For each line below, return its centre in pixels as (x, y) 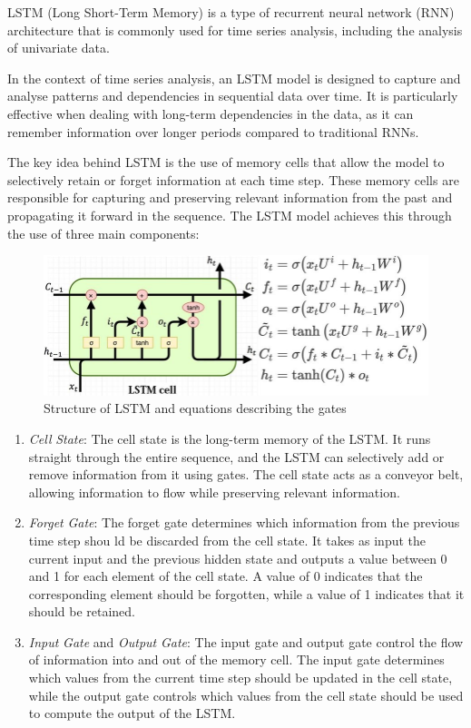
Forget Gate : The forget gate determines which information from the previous (244, 522)
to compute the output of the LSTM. (132, 713)
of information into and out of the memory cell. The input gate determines (236, 659)
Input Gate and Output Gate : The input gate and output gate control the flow (246, 641)
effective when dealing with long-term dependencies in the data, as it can (211, 113)
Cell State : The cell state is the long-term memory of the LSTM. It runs (230, 438)
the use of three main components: (103, 233)
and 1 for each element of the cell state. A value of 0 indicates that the (226, 576)
